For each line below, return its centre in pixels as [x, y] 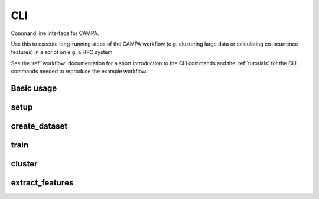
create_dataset [39, 126]
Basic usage [34, 88]
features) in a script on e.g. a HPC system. [63, 52]
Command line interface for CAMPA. [55, 33]
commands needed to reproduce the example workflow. [79, 72]
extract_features [42, 183]
